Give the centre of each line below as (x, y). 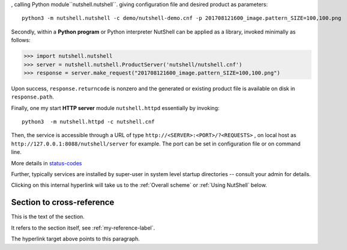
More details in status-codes (47, 163)
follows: (21, 40)
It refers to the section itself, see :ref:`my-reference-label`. (83, 228)
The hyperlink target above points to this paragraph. (76, 239)
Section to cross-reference (63, 202)
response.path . (32, 97)
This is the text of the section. (48, 217)
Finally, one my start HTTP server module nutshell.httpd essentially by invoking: (115, 108)
